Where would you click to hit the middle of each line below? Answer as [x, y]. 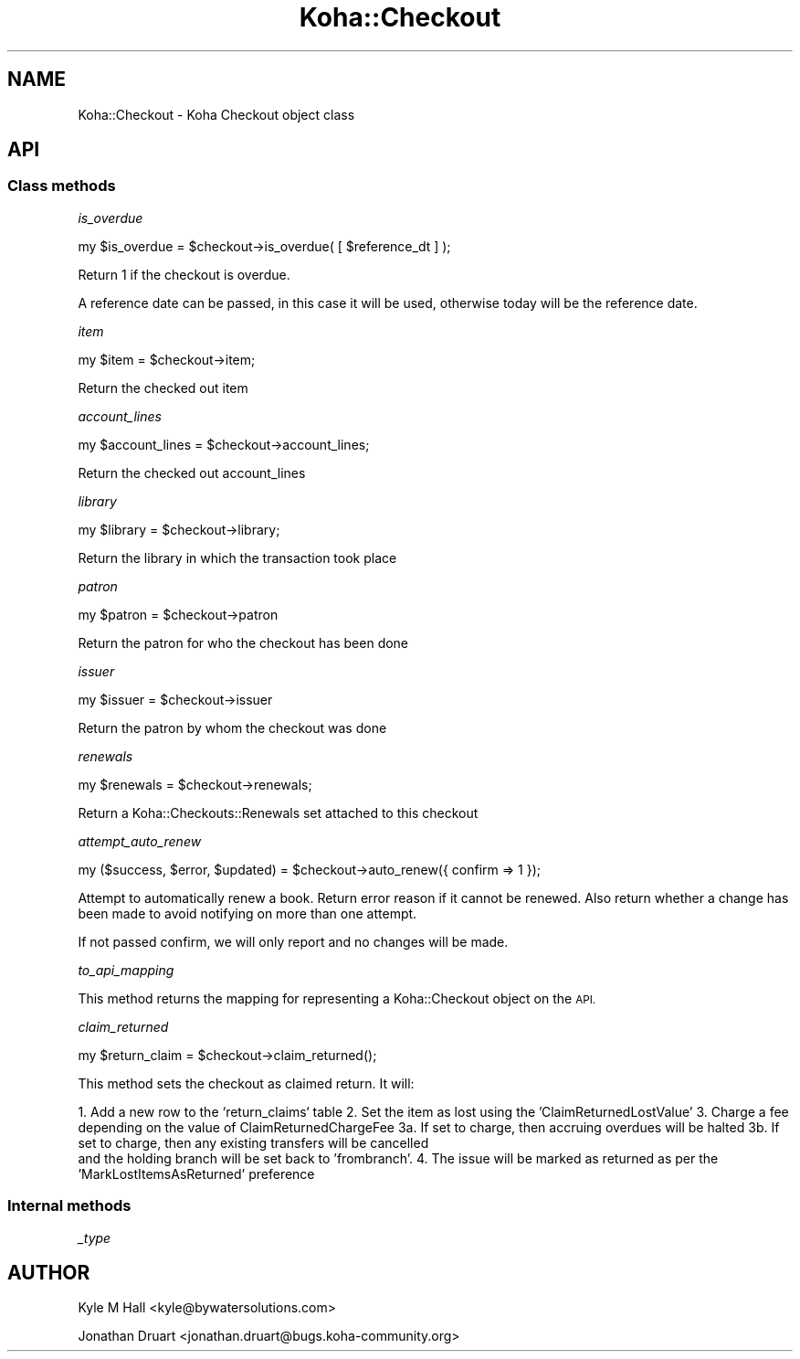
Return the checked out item [163, 388]
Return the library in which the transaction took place [237, 557]
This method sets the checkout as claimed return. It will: [246, 1083]
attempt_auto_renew [140, 841]
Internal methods [69, 1206]
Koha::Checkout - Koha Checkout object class [216, 114]
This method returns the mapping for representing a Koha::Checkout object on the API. [337, 998]
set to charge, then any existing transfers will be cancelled [253, 1142]
